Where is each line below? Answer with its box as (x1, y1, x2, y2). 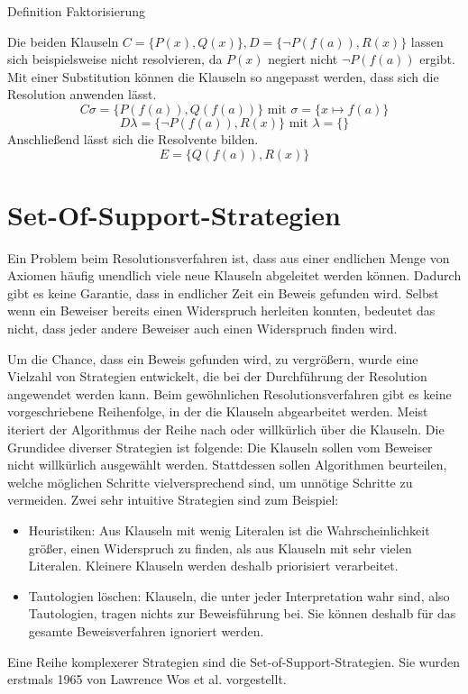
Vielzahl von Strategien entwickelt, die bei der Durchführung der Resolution (7, 367, 427, 386)
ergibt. (419, 50, 455, 68)
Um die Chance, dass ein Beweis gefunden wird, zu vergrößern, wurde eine (7, 349, 418, 368)
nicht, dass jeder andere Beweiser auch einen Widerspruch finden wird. (7, 319, 398, 338)
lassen (410, 32, 444, 50)
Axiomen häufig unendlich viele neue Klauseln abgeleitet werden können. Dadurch (7, 266, 462, 285)
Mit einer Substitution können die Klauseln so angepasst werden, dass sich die (7, 67, 439, 86)
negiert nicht (268, 50, 338, 68)
